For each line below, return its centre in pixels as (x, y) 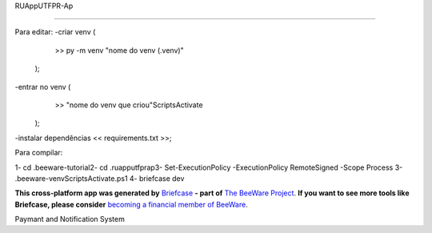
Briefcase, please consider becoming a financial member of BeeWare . (131, 204)
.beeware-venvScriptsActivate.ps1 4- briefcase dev (100, 178)
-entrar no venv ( (43, 86)
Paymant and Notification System (70, 219)
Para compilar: (39, 153)
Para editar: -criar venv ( (55, 32)
